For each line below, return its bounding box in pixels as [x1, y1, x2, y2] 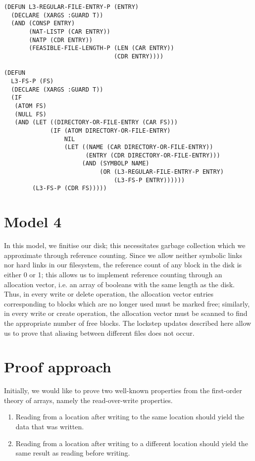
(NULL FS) [14, 110, 47, 118]
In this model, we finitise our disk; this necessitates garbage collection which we [4, 240, 246, 251]
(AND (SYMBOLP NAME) [82, 160, 150, 167]
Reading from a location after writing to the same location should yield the [15, 411, 245, 422]
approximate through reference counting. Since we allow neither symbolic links [4, 250, 243, 260]
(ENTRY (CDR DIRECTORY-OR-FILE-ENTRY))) [85, 152, 220, 159]
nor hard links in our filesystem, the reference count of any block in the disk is [4, 259, 242, 270]
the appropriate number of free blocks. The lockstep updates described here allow [4, 317, 252, 328]
